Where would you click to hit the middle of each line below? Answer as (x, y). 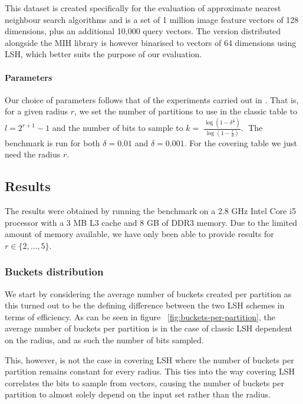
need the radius (33, 154)
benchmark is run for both (52, 142)
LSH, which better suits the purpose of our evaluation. (103, 54)
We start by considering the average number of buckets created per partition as (148, 293)
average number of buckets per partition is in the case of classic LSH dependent (149, 328)
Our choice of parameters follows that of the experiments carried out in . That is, (152, 99)
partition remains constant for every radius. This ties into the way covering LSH (150, 371)
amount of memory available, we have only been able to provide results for (139, 234)
